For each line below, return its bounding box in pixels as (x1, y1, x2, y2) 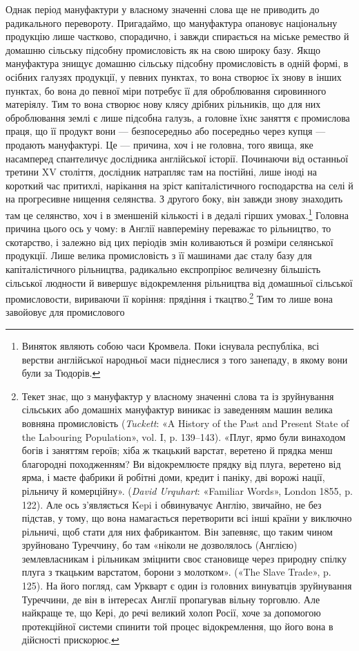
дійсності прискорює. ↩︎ (21, 632, 119, 647)
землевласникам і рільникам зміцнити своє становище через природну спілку (21, 551, 347, 565)
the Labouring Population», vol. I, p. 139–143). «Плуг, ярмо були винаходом (21, 429, 346, 444)
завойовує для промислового (6, 305, 125, 319)
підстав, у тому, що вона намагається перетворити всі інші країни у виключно (21, 511, 352, 525)
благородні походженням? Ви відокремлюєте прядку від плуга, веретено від (21, 456, 341, 471)
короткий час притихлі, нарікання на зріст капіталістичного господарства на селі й (6, 178, 353, 192)
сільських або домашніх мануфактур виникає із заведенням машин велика (21, 402, 333, 417)
